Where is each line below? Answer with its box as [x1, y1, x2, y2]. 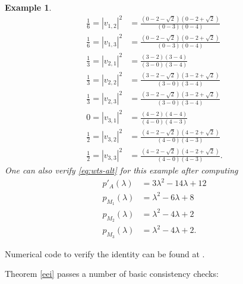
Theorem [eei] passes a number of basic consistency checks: [5, 267, 219, 280]
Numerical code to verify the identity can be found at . [5, 247, 205, 260]
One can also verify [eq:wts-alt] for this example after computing [5, 164, 238, 176]
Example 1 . [5, 1, 52, 13]
